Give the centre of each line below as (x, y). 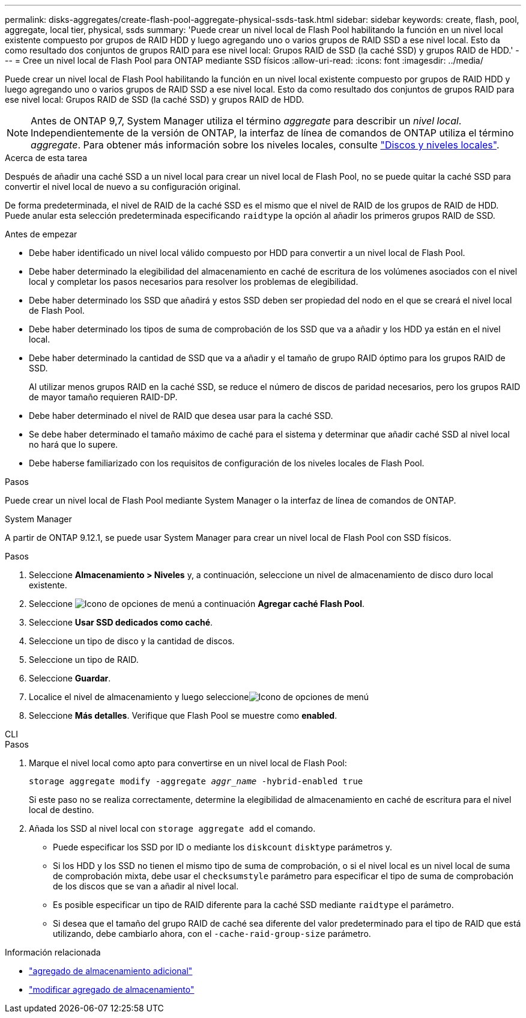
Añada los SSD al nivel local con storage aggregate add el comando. (172, 828)
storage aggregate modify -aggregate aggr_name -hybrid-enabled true (196, 781)
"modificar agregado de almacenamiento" (112, 989)
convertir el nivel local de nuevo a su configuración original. (123, 187)
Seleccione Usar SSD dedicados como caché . (121, 622)
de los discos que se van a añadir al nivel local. (146, 886)
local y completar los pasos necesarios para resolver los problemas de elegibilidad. (194, 282)
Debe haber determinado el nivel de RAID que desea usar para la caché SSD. (181, 416)
